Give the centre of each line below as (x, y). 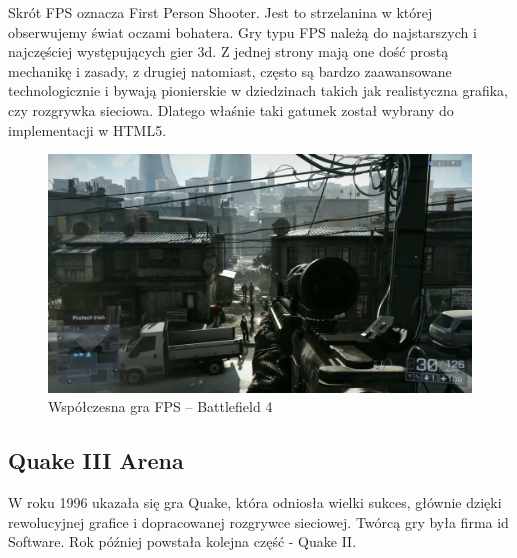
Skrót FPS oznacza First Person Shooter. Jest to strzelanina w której (220, 12)
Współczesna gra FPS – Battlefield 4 (160, 406)
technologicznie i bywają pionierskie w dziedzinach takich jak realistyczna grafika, (258, 90)
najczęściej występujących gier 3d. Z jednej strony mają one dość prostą (228, 51)
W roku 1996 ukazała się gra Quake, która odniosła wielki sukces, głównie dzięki (255, 502)
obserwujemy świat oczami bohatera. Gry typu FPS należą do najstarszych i (242, 31)
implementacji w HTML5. (87, 129)
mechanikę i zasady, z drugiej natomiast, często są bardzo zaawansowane (230, 70)
